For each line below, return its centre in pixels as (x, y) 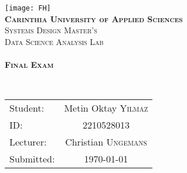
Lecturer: (28, 142)
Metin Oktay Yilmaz (106, 108)
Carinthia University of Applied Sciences (94, 18)
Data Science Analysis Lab (54, 41)
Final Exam (29, 65)
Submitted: (32, 159)
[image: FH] (28, 8)
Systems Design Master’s (51, 30)
